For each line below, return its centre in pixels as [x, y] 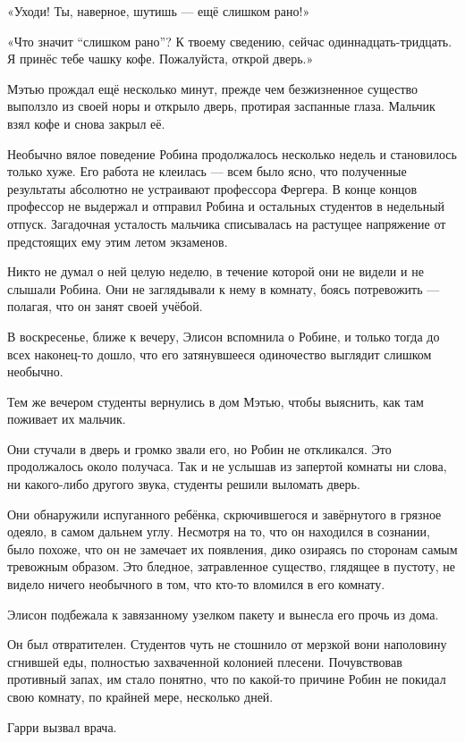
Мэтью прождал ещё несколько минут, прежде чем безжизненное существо [213, 88]
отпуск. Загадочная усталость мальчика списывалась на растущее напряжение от [227, 223]
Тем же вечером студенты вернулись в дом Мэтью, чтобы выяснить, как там [216, 401]
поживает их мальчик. [67, 419]
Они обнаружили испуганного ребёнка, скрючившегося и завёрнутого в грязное [224, 514]
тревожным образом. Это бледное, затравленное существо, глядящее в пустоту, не [232, 566]
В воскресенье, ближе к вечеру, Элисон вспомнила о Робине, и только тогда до [224, 336]
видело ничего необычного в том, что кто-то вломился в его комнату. [196, 584]
